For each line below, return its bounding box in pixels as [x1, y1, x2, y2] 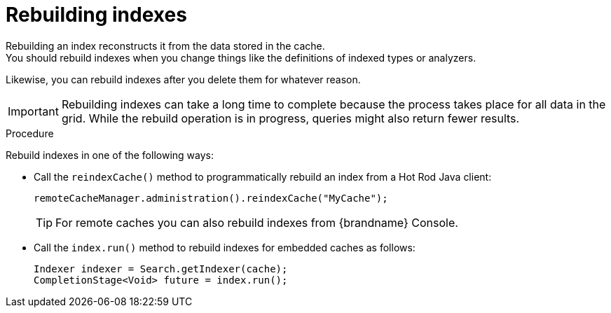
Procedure [6, 127, 54, 139]
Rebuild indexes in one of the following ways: [6, 148, 214, 161]
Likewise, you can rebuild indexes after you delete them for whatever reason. [6, 73, 361, 85]
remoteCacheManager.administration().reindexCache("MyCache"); [34, 192, 388, 204]
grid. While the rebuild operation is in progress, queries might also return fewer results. [61, 111, 520, 125]
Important [8, 104, 59, 118]
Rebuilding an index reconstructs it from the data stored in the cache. [6, 39, 325, 52]
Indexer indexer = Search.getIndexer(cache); [34, 263, 288, 274]
